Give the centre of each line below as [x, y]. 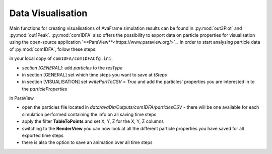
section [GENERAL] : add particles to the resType [72, 67]
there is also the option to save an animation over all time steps [87, 142]
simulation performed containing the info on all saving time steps [89, 114]
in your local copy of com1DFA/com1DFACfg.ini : [61, 58]
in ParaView [22, 98]
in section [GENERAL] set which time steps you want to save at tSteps [94, 74]
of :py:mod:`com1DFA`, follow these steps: [53, 49]
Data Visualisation [48, 13]
